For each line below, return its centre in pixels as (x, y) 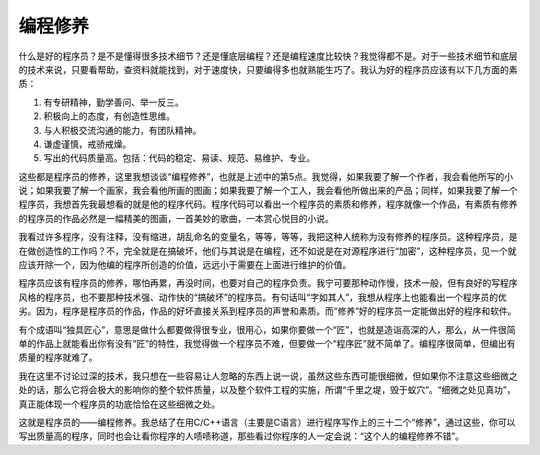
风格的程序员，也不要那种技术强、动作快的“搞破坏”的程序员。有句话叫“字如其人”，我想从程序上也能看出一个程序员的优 (262, 297)
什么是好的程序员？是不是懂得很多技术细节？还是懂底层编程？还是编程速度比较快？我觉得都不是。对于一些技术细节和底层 (268, 56)
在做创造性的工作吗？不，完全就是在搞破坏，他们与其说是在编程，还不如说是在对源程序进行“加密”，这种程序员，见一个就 (267, 251)
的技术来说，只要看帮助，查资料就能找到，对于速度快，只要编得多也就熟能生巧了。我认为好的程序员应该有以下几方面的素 (268, 69)
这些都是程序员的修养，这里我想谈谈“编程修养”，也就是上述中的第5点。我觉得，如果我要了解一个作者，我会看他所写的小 (266, 176)
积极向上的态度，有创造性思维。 (109, 116)
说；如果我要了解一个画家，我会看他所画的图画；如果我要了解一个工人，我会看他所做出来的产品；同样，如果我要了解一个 (268, 191)
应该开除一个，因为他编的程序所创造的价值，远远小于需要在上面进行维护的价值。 (185, 265)
